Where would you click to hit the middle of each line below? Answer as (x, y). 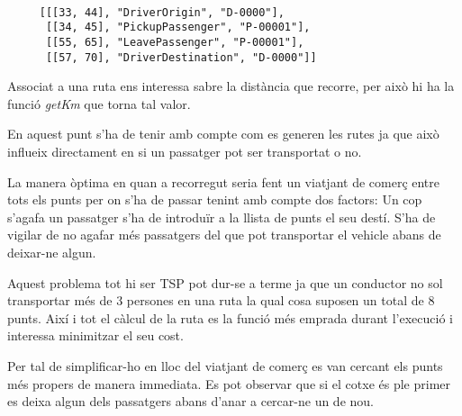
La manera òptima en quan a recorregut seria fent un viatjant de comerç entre (224, 181)
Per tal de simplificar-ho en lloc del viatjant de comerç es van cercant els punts (225, 366)
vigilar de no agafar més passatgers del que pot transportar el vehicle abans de (224, 235)
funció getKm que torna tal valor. (99, 103)
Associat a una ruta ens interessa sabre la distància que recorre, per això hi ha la (231, 86)
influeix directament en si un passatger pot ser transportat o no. (185, 152)
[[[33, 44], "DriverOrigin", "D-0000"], (162, 12)
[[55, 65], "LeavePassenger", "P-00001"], (175, 42)
